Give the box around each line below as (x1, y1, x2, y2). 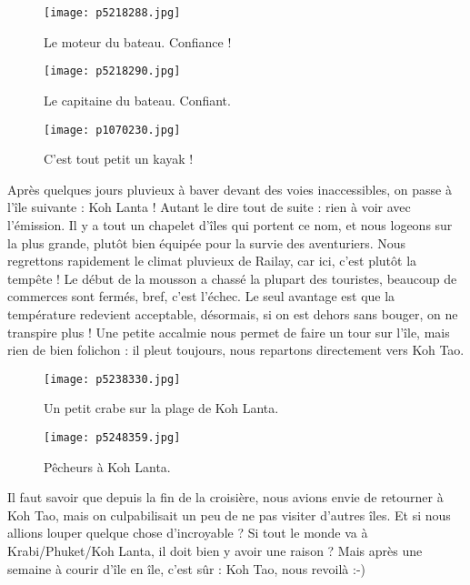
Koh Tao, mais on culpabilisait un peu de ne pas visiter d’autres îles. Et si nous (7, 505, 451, 524)
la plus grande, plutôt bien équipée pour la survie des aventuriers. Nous (7, 233, 406, 252)
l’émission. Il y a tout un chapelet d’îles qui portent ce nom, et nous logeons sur (7, 215, 453, 234)
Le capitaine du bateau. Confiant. (44, 90, 231, 109)
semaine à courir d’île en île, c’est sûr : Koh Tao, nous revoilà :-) (7, 559, 365, 578)
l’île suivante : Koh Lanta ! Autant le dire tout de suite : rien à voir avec (7, 197, 411, 217)
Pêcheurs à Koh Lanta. (44, 457, 171, 476)
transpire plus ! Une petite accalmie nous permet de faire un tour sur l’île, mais (7, 322, 450, 341)
